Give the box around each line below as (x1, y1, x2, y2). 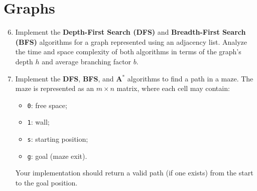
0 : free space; (27, 100, 67, 110)
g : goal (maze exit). (27, 150, 87, 161)
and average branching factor (42, 56, 132, 66)
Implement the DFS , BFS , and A (15, 73, 122, 83)
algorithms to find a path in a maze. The (127, 73, 253, 83)
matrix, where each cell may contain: (116, 83, 230, 93)
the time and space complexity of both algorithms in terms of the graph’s (15, 46, 241, 57)
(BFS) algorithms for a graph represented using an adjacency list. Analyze (15, 36, 247, 47)
